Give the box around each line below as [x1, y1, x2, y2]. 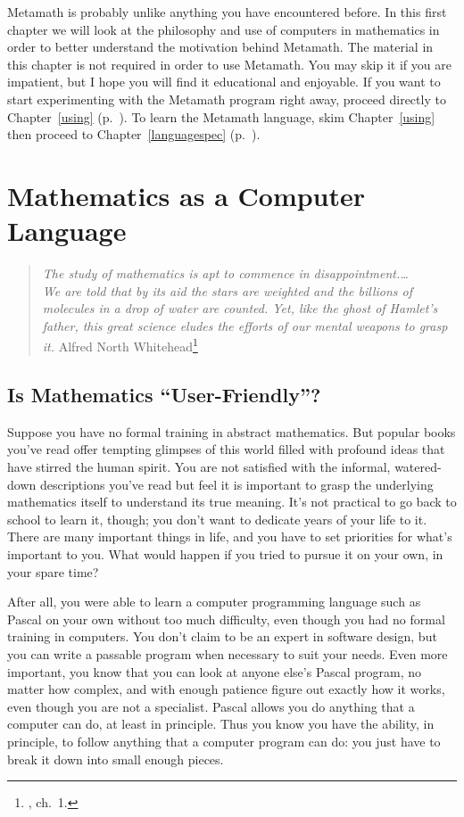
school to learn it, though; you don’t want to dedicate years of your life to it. [7, 509, 427, 528]
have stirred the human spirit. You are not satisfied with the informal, [7, 458, 391, 476]
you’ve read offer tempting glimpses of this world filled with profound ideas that [7, 440, 445, 458]
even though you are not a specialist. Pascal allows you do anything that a [7, 697, 415, 715]
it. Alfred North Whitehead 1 [42, 334, 198, 356]
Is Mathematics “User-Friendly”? [7, 381, 321, 408]
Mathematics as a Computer [7, 177, 366, 213]
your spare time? [7, 562, 99, 581]
